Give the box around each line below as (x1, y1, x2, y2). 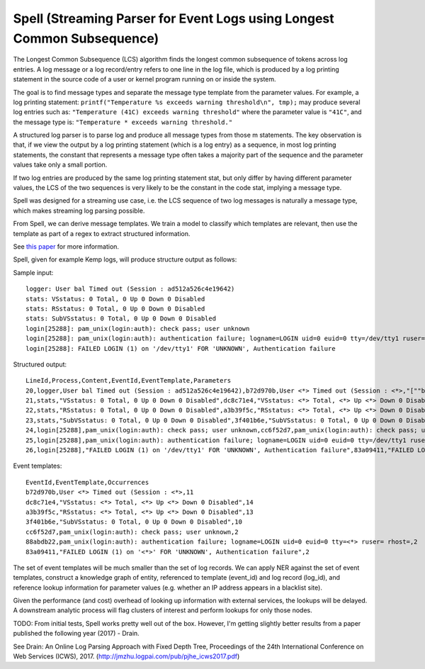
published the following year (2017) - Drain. (13, 629, 140, 638)
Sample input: (13, 268, 54, 276)
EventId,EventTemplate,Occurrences (25, 478, 149, 486)
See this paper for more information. (13, 242, 120, 251)
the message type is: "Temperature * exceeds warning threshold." (13, 118, 233, 126)
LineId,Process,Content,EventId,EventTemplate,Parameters (25, 376, 232, 385)
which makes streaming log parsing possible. (13, 206, 145, 215)
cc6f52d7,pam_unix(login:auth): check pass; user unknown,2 (25, 528, 239, 536)
